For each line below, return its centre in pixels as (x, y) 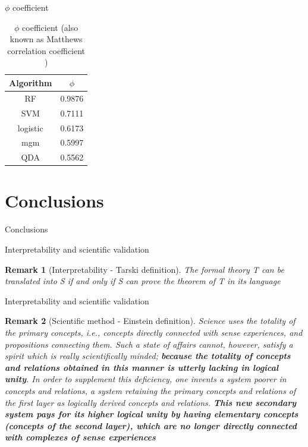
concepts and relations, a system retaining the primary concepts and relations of (150, 390)
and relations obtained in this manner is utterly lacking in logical (142, 367)
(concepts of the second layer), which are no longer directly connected (151, 425)
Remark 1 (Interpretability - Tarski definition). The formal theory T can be (144, 269)
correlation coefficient (46, 50)
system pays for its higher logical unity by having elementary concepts (152, 414)
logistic (30, 128)
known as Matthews (46, 39)
